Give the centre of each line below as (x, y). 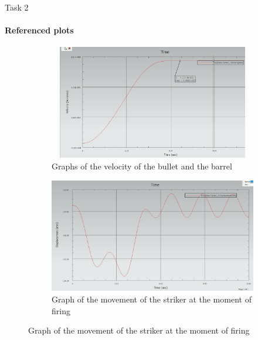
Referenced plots (39, 30)
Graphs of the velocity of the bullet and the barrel (142, 166)
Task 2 (17, 7)
